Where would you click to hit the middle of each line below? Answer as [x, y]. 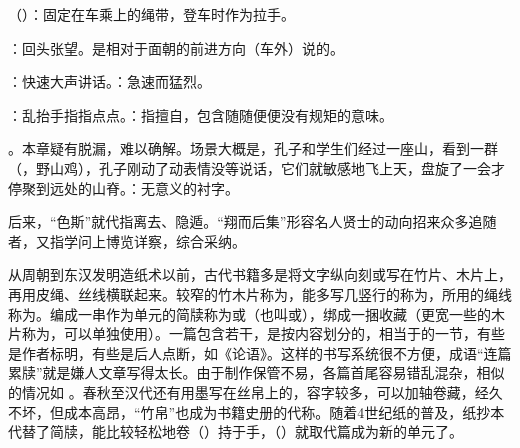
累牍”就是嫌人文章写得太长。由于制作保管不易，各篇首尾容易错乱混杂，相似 [256, 372]
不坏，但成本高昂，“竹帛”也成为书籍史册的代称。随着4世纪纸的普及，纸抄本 [256, 411]
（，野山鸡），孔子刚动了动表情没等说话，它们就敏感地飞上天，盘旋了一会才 [256, 167]
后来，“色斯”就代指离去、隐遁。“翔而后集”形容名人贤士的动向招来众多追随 [252, 221]
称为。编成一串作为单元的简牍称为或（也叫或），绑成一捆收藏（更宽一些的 [249, 313]
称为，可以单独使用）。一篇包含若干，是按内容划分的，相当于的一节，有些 [263, 333]
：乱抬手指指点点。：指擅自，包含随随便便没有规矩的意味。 [200, 114]
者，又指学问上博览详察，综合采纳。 [127, 240]
